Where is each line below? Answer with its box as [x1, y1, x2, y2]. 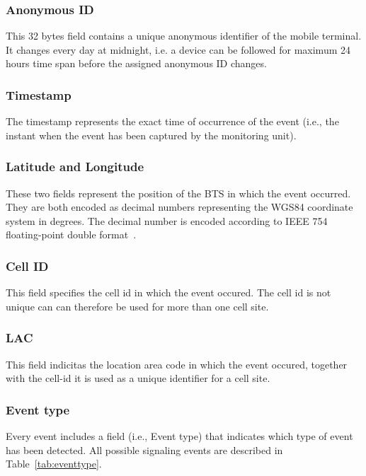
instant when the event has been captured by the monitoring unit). [6, 127, 297, 142]
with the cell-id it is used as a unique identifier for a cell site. [6, 371, 270, 385]
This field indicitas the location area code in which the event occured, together [6, 356, 348, 371]
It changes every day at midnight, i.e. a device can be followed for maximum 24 [6, 42, 351, 57]
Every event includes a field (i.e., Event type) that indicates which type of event [6, 429, 353, 443]
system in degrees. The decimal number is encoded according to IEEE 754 [6, 213, 328, 228]
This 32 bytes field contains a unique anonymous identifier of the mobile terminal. [6, 28, 362, 43]
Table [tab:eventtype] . [6, 456, 102, 471]
